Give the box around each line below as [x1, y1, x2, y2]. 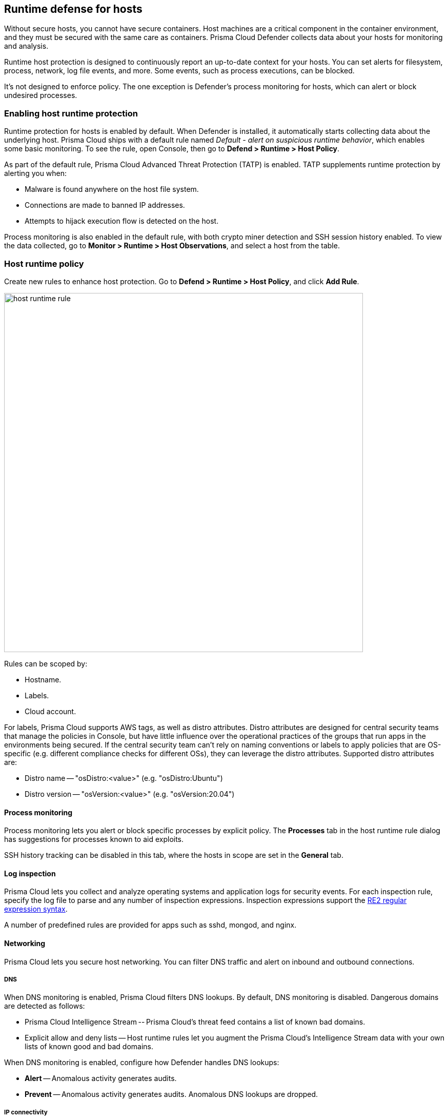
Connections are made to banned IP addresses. [25, 201, 185, 210]
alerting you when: [4, 169, 67, 178]
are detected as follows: [4, 1002, 85, 1011]
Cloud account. [25, 706, 76, 716]
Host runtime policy [4, 258, 84, 269]
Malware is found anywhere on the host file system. [25, 185, 199, 194]
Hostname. [25, 675, 62, 684]
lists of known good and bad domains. [25, 1042, 154, 1051]
